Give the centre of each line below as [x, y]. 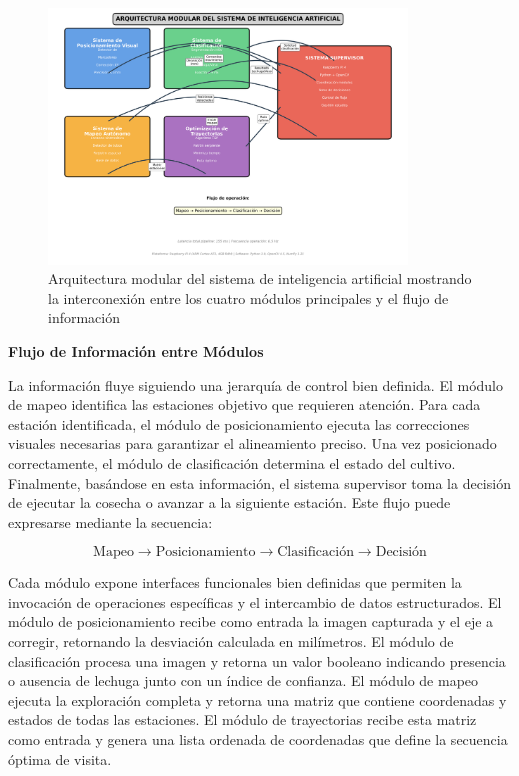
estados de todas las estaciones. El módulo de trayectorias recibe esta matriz [242, 719]
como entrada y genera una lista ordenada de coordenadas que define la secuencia [258, 739]
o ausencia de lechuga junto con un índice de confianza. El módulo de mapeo [243, 680]
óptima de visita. [60, 758]
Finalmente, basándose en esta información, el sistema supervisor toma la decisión [259, 482]
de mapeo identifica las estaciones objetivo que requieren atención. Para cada [244, 404]
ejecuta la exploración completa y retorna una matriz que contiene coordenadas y [257, 699]
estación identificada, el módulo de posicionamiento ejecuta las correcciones [239, 423]
